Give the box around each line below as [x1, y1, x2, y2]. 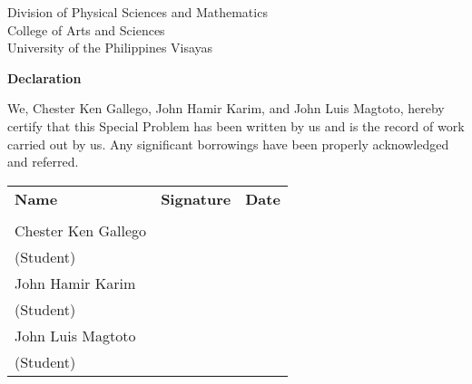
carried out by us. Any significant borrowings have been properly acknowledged [7, 134, 449, 153]
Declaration [7, 68, 82, 87]
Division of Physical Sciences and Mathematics [7, 3, 268, 21]
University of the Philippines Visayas [7, 38, 213, 57]
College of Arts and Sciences [7, 20, 165, 39]
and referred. [7, 152, 79, 171]
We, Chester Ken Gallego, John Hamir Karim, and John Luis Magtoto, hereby [7, 99, 445, 118]
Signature [161, 187, 231, 209]
